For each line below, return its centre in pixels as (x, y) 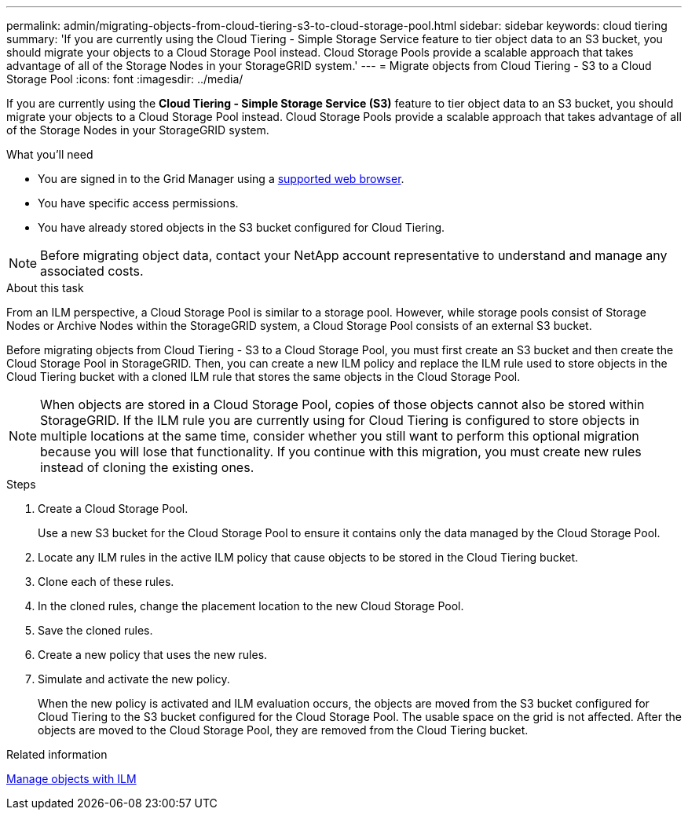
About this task (45, 288)
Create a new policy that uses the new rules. (153, 655)
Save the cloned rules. (95, 630)
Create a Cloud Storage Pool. (113, 509)
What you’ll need (50, 154)
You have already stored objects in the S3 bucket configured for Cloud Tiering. (242, 227)
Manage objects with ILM (71, 779)
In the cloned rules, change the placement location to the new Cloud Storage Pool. (251, 606)
